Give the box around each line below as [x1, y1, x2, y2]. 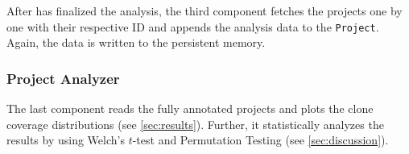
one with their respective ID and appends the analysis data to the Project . [6, 18, 379, 35]
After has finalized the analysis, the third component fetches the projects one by [6, 2, 403, 19]
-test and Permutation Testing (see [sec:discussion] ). [132, 131, 389, 148]
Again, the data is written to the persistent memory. [6, 34, 266, 51]
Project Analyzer [6, 68, 120, 88]
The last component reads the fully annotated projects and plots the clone [6, 100, 374, 117]
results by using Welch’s [6, 131, 125, 148]
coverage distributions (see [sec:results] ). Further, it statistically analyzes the [6, 115, 384, 132]
